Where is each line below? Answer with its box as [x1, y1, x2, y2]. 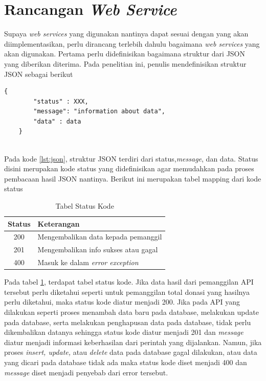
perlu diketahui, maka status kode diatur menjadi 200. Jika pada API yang [4, 296, 240, 307]
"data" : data [33, 117, 81, 125]
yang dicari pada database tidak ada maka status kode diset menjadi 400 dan [4, 357, 247, 367]
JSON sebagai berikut [4, 68, 73, 79]
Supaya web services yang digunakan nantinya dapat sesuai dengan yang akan [4, 28, 249, 39]
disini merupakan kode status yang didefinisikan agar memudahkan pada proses [4, 163, 254, 174]
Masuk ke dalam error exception [37, 257, 139, 268]
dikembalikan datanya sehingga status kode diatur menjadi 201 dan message [4, 327, 243, 337]
